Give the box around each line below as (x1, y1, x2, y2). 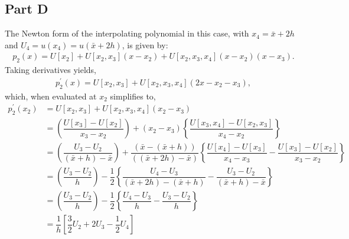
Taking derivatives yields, (5, 64, 96, 76)
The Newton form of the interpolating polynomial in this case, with (5, 27, 249, 39)
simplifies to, (110, 89, 156, 102)
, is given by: (122, 38, 168, 51)
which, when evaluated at (5, 89, 97, 102)
